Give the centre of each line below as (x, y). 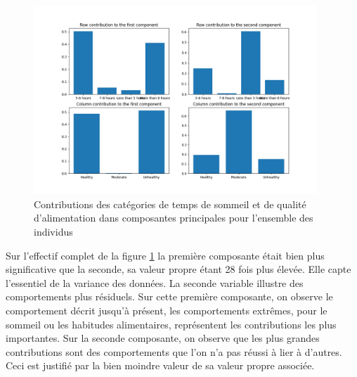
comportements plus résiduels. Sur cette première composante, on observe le (169, 296)
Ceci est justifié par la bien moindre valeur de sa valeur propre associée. (160, 365)
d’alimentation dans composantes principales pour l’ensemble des (174, 218)
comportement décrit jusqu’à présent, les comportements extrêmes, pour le (167, 311)
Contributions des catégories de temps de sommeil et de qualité (170, 204)
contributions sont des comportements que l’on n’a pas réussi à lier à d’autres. (174, 351)
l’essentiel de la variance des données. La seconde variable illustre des (155, 282)
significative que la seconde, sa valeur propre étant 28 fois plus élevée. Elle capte (178, 269)
